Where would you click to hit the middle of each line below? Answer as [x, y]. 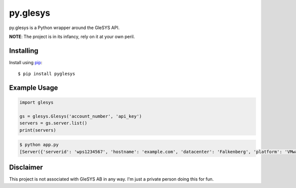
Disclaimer [26, 168]
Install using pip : [26, 62]
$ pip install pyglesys [47, 74]
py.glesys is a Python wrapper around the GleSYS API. [64, 28]
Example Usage [34, 88]
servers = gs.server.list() [53, 123]
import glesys [37, 103]
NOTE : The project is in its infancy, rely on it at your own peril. [72, 37]
